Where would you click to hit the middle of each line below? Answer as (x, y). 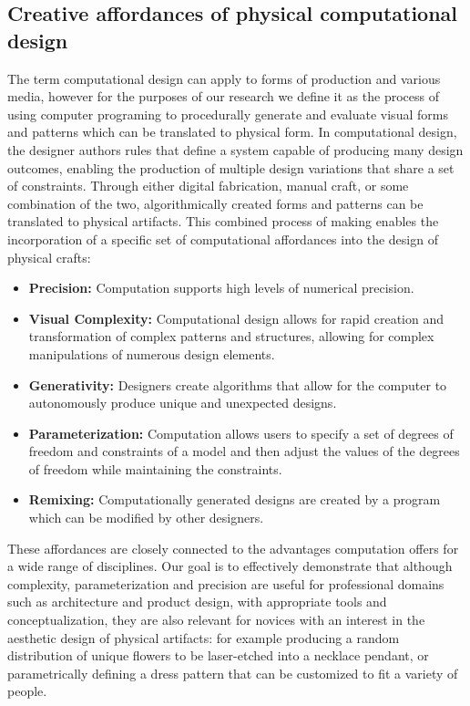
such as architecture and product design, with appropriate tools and (197, 602)
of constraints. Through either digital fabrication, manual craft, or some (208, 186)
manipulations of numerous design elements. (152, 353)
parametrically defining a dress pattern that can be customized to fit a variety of (233, 673)
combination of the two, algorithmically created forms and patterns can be (215, 203)
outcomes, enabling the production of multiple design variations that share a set (231, 167)
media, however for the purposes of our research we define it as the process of (223, 96)
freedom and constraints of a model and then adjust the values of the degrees (244, 451)
